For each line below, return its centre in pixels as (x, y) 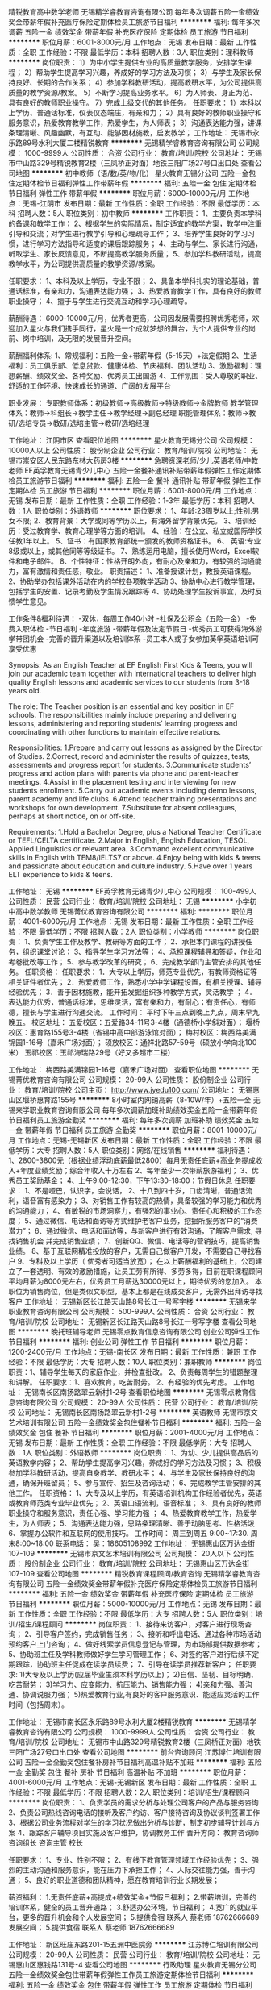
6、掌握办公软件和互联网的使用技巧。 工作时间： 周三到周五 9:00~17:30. (129, 1533)
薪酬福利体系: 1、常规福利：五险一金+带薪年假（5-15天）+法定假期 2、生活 (133, 356)
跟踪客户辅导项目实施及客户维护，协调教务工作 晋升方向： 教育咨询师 (144, 1832)
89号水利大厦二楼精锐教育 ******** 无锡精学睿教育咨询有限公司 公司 (137, 143)
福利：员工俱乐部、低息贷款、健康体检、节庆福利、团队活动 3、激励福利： (132, 366)
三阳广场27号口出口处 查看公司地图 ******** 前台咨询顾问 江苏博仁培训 (128, 1752)
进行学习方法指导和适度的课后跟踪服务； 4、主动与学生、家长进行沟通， (142, 244)
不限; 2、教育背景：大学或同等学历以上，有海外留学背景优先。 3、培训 (132, 521)
